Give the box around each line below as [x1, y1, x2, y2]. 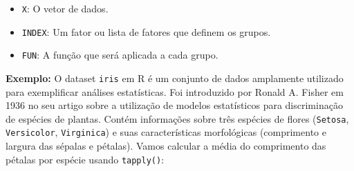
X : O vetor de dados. [21, 1, 109, 15]
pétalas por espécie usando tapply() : [6, 152, 165, 166]
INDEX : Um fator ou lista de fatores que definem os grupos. [21, 24, 271, 39]
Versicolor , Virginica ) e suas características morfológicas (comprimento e [6, 125, 326, 139]
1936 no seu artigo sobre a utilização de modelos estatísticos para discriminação [6, 98, 343, 112]
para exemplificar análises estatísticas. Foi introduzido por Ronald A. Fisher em [6, 84, 344, 99]
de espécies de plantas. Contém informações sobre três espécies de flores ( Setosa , [6, 111, 349, 125]
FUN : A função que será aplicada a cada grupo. [21, 48, 218, 62]
